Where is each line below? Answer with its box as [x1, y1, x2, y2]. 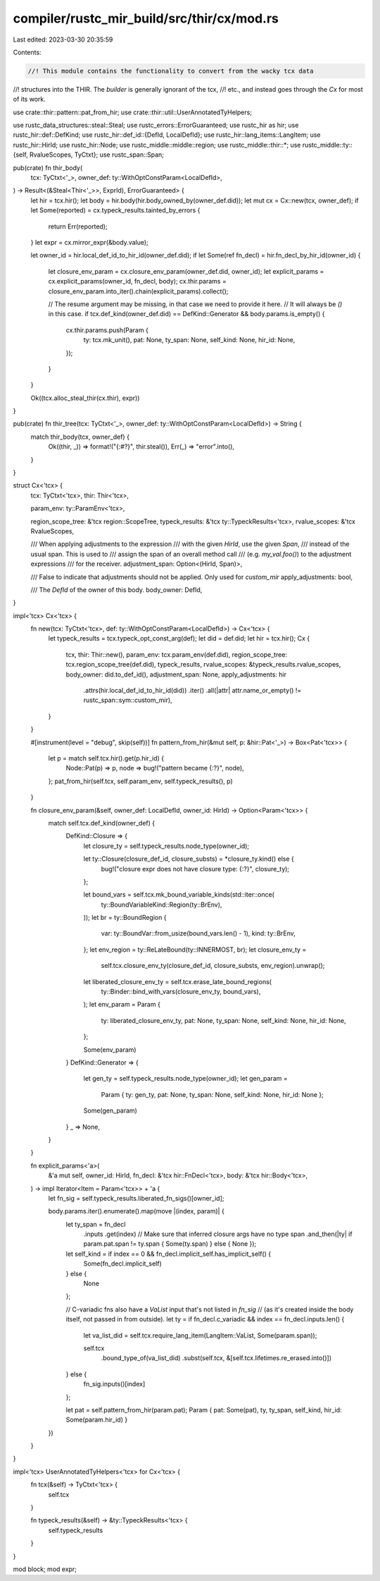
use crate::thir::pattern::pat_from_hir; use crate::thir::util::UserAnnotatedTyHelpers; [13, 108, 253, 116]
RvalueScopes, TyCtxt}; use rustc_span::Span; [29, 150, 165, 159]
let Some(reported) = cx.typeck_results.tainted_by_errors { [30, 206, 201, 214]
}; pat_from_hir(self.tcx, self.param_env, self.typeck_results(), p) [48, 777, 234, 785]
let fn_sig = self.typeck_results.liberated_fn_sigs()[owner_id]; [48, 1194, 224, 1202]
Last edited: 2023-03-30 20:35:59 [13, 35, 113, 44]
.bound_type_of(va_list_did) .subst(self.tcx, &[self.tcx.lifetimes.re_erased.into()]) [101, 1354, 332, 1362]
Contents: [13, 48, 42, 56]
